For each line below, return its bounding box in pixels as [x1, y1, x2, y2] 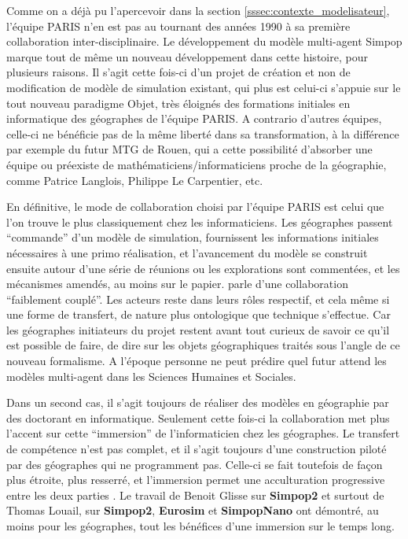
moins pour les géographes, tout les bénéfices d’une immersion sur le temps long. [6, 518, 395, 533]
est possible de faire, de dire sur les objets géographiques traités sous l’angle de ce [6, 337, 400, 353]
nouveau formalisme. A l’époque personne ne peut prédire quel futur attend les [6, 353, 387, 369]
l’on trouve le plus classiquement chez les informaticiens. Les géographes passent [6, 213, 393, 230]
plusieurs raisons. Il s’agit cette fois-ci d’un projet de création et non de [6, 64, 351, 80]
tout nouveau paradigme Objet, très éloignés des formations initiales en [6, 94, 351, 111]
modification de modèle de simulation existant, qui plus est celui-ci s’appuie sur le [6, 79, 401, 95]
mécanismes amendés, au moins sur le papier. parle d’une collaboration [6, 275, 348, 292]
